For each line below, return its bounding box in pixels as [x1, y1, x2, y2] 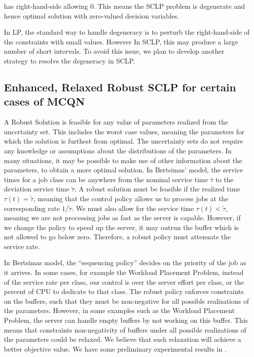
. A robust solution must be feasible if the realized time [74, 184, 240, 194]
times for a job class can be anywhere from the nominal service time [4, 174, 208, 184]
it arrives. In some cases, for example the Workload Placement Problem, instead [4, 267, 244, 277]
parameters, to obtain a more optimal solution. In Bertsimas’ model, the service [4, 165, 243, 175]
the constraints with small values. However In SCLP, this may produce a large [4, 36, 238, 46]
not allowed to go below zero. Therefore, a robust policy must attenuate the [4, 231, 231, 242]
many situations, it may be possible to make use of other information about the [4, 155, 242, 165]
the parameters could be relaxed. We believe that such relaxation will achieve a [4, 334, 241, 344]
